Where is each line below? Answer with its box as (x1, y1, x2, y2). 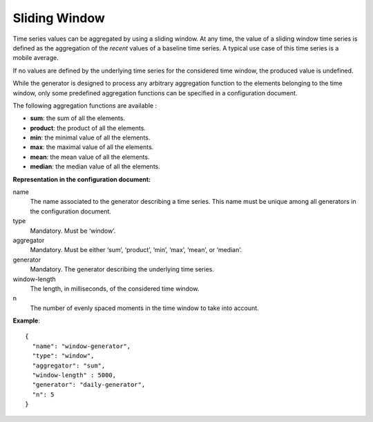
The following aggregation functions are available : (12, 101, 157, 110)
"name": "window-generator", (32, 342, 131, 350)
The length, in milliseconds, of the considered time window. (30, 284, 200, 293)
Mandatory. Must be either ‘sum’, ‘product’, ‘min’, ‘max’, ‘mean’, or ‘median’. (30, 246, 242, 254)
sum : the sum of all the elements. (30, 114, 126, 122)
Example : (12, 316, 41, 325)
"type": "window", (32, 352, 95, 360)
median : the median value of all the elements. (30, 162, 160, 171)
